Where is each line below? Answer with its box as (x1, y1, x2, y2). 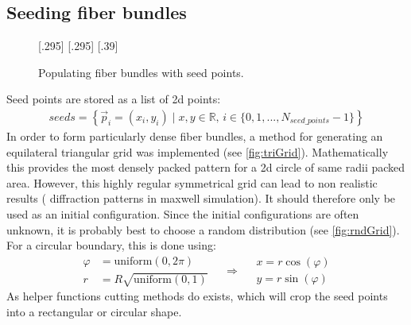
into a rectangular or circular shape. (6, 303, 182, 319)
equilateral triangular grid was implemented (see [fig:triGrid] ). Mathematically (6, 143, 389, 160)
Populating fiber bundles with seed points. (38, 64, 244, 80)
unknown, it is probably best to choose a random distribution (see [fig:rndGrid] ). (6, 221, 400, 238)
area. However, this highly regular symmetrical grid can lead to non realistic (6, 174, 378, 191)
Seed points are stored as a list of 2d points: (6, 91, 221, 107)
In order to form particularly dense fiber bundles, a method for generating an (6, 128, 383, 145)
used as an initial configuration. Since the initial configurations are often (6, 205, 359, 222)
